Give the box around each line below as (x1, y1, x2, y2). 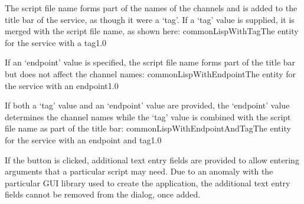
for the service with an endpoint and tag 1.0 (5, 133, 162, 146)
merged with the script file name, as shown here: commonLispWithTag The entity (5, 25, 299, 37)
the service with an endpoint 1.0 (5, 79, 119, 91)
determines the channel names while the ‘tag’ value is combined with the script (5, 110, 291, 123)
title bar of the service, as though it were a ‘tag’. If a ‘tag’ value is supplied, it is (5, 13, 295, 25)
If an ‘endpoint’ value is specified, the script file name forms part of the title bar (5, 56, 296, 68)
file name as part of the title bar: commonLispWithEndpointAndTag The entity (5, 122, 291, 134)
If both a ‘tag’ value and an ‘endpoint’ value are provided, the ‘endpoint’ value (5, 99, 290, 111)
